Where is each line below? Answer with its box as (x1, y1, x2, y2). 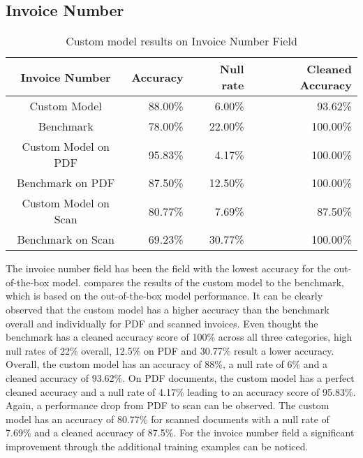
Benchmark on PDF (17, 175, 115, 191)
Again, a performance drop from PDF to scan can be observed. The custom (6, 398, 329, 413)
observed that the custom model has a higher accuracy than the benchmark (6, 302, 329, 316)
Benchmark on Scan (17, 231, 114, 248)
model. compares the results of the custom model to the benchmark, (52, 274, 344, 289)
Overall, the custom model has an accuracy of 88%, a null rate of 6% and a (6, 357, 328, 371)
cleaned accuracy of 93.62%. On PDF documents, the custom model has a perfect (6, 370, 355, 385)
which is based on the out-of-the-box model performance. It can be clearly (6, 288, 323, 303)
